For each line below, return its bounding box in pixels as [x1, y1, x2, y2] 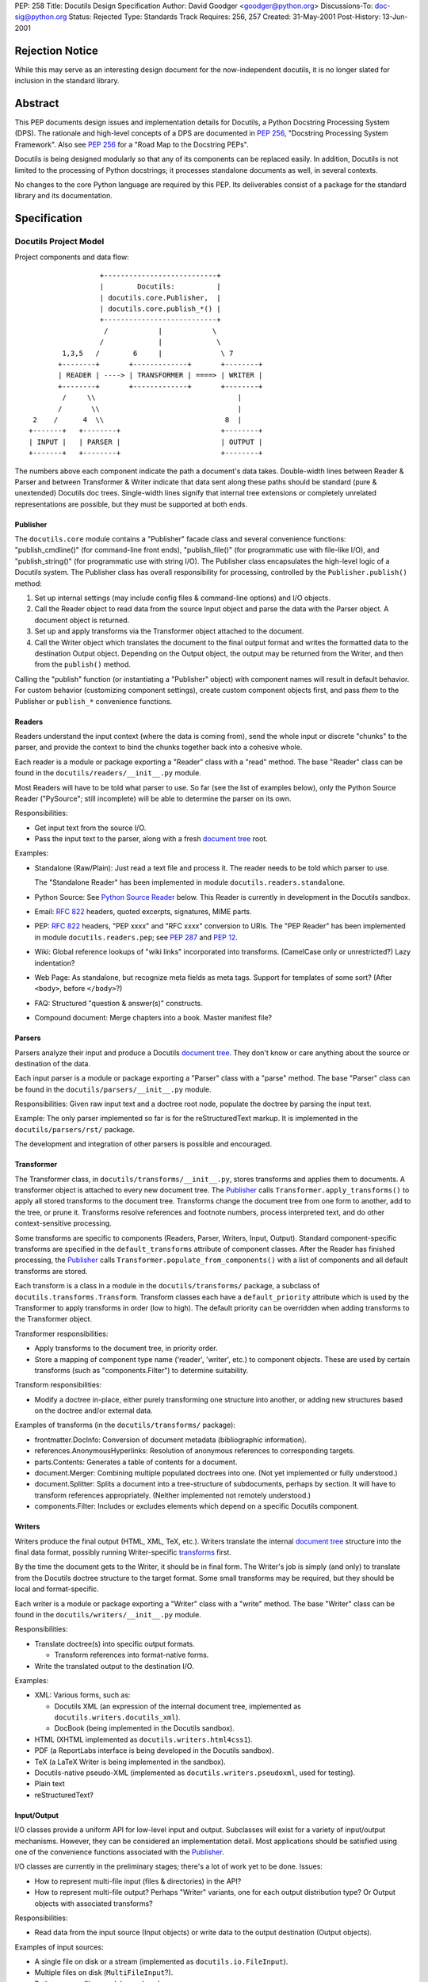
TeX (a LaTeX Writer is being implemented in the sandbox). [34, 1757, 226, 1766]
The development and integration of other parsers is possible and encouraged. [14, 1139, 273, 1149]
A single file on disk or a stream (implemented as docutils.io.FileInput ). [34, 1957, 289, 1966]
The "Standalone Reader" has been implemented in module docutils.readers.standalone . [34, 878, 346, 887]
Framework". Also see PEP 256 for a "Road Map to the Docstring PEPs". [14, 140, 249, 149]
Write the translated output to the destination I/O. [34, 1661, 194, 1670]
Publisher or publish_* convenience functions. [14, 696, 173, 706]
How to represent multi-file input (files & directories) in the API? [34, 1876, 242, 1886]
